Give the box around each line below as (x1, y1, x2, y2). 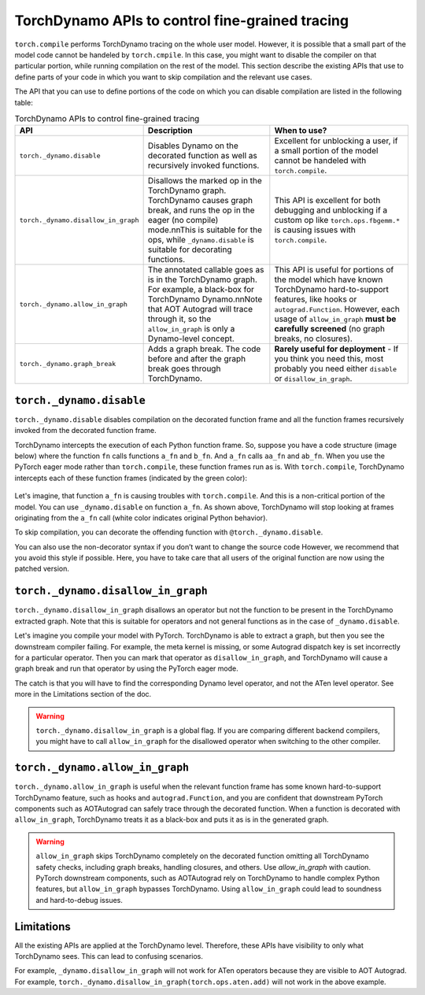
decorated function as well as (147, 150, 257, 161)
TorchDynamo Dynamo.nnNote (147, 294, 263, 305)
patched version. (14, 564, 70, 574)
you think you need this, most (274, 353, 384, 364)
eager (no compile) (147, 215, 219, 226)
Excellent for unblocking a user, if (274, 135, 398, 146)
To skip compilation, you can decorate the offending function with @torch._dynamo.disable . (14, 527, 323, 537)
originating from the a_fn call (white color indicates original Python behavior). (14, 512, 268, 523)
